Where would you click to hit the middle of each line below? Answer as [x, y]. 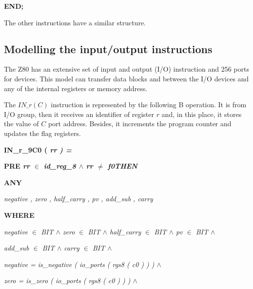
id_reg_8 [60, 166]
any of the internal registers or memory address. [76, 88]
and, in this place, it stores [202, 114]
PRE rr [17, 166]
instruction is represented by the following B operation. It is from [149, 105]
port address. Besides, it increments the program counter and [140, 124]
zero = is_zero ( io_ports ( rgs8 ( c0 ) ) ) [67, 280]
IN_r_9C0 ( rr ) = [38, 149]
